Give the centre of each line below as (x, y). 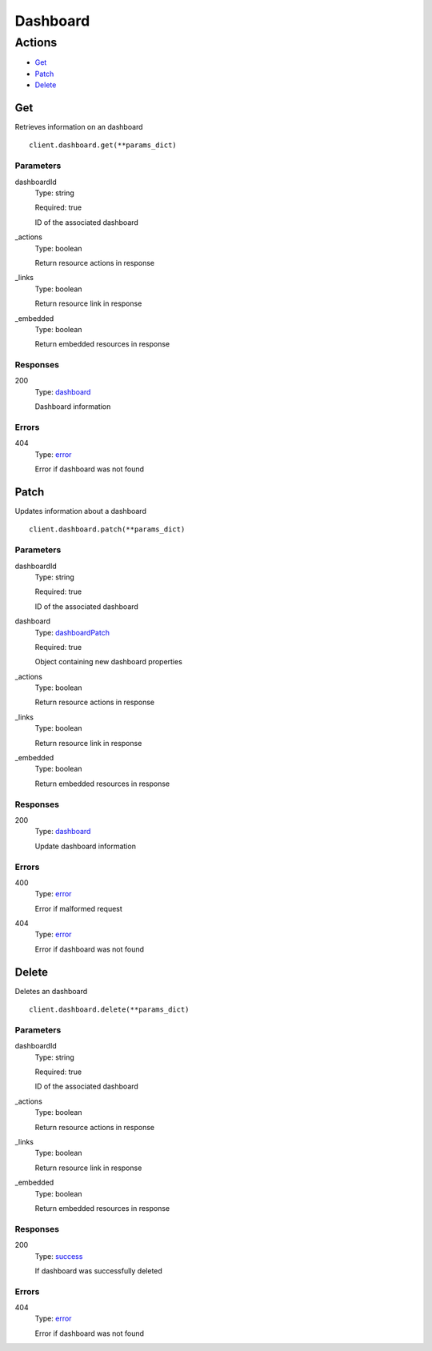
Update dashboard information (85, 846)
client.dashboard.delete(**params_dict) (109, 1010)
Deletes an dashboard (51, 991)
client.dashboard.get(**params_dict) (103, 145)
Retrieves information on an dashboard (79, 127)
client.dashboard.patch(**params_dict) (107, 529)
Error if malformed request (79, 908)
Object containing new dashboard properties (109, 662)
